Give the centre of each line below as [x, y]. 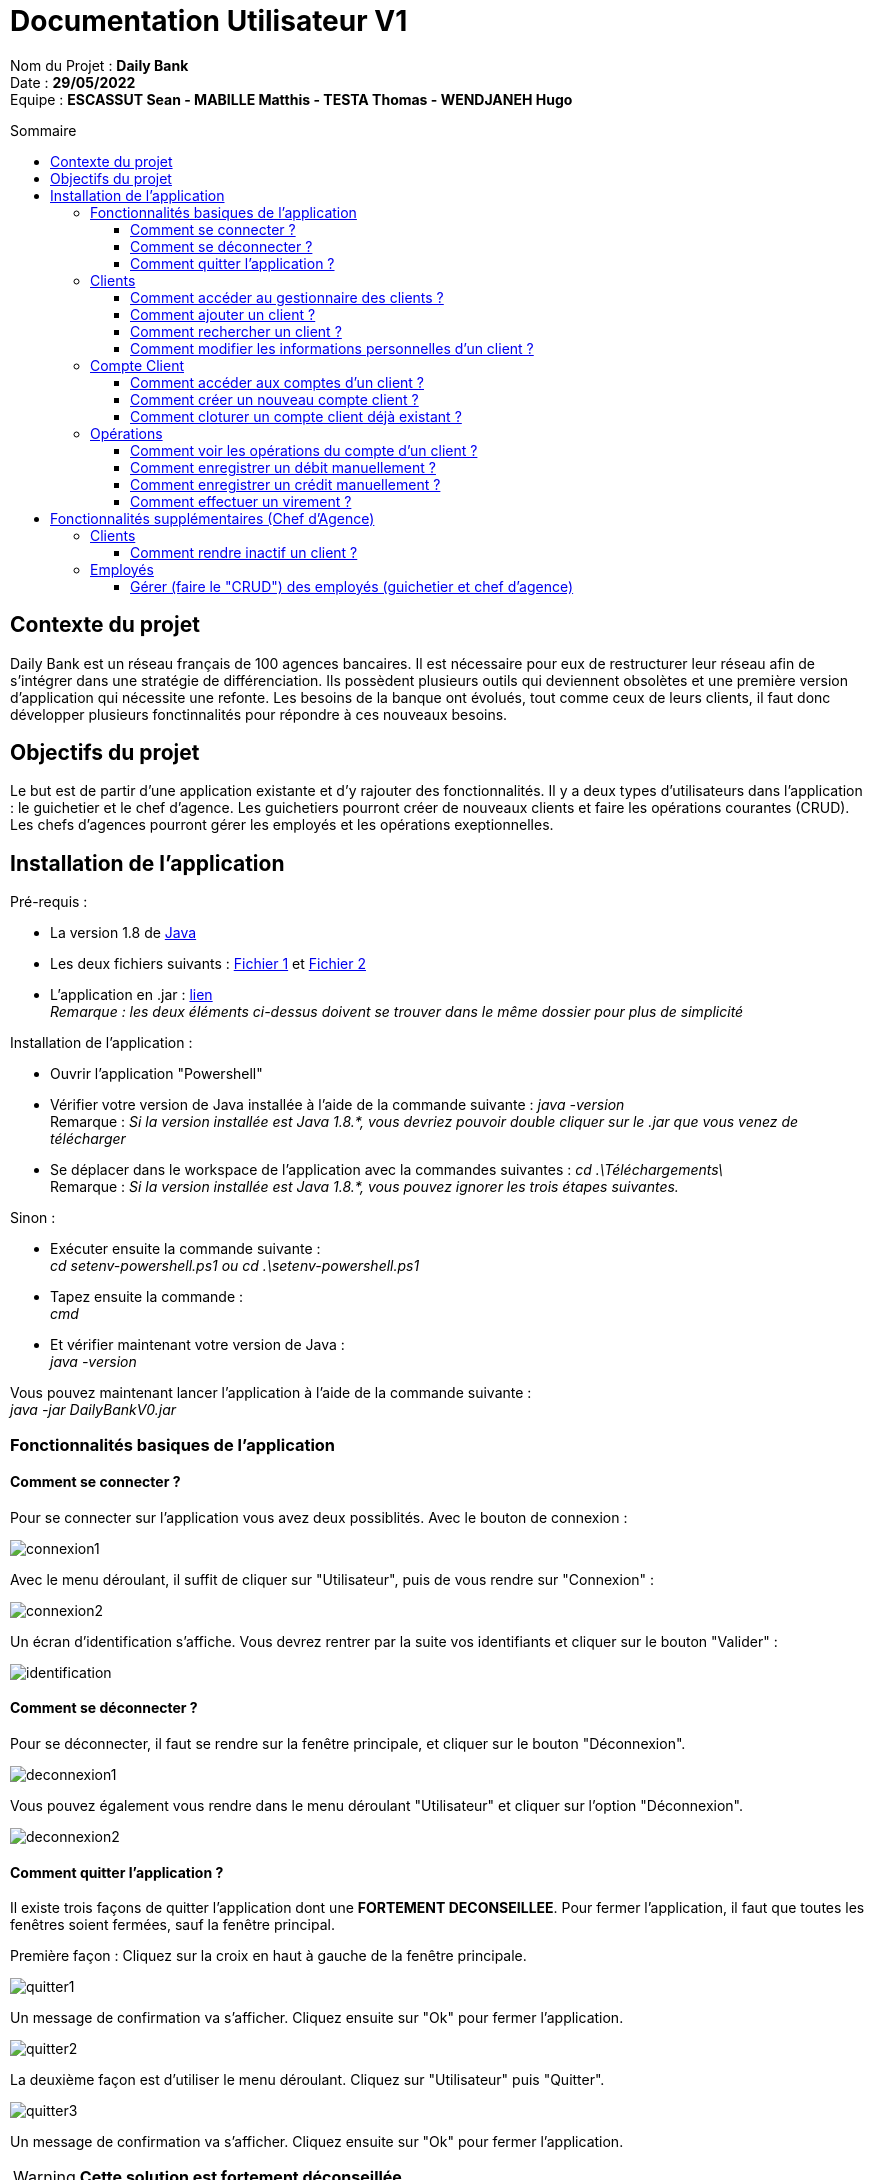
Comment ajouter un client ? [223, 314]
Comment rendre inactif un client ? [244, 552]
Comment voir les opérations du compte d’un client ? [304, 450]
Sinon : [33, 1218]
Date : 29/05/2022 [73, 82]
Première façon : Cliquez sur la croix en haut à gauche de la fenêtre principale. [268, 1956]
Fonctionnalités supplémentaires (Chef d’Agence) [212, 518]
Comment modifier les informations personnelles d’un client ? [332, 348]
